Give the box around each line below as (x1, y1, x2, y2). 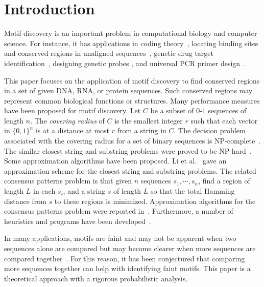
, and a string (63, 186, 106, 196)
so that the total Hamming (151, 186, 235, 196)
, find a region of (198, 175, 250, 186)
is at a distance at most (35, 125, 109, 136)
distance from (4, 195, 46, 206)
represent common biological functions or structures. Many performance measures (4, 95, 260, 106)
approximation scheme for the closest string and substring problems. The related (4, 165, 256, 176)
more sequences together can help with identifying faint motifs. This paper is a (4, 263, 251, 274)
